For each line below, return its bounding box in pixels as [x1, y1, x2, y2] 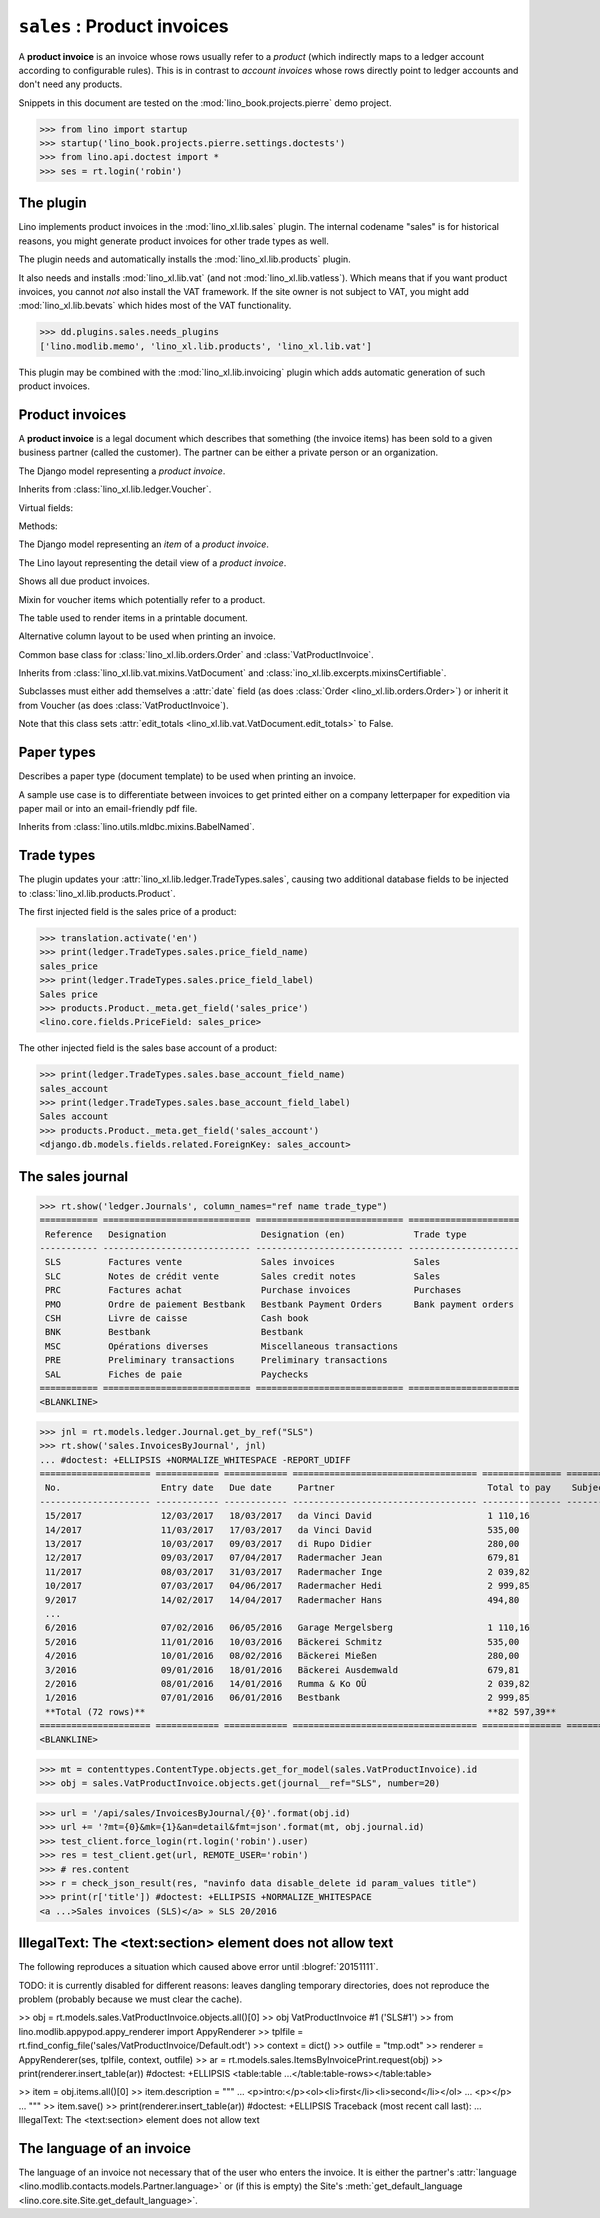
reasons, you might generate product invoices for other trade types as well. [18, 235, 329, 247]
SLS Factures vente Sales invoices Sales [45, 1256, 441, 1268]
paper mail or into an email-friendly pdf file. [18, 802, 198, 814]
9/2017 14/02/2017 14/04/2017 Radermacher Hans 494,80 [45, 1594, 520, 1605]
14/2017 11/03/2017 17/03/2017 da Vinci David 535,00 [45, 1524, 520, 1535]
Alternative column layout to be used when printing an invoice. [18, 630, 276, 642]
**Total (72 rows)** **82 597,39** [45, 1706, 557, 1717]
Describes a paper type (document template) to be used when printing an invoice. [18, 770, 357, 782]
